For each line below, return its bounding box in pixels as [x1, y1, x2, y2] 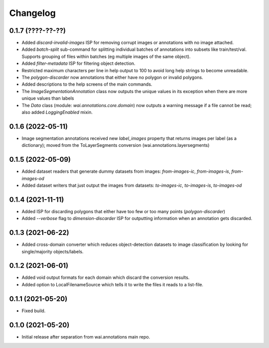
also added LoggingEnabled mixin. [21, 109, 93, 115]
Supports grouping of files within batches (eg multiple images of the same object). [21, 53, 191, 59]
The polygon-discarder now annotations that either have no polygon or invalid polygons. [21, 75, 204, 81]
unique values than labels [21, 95, 74, 102]
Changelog [9, 7, 56, 18]
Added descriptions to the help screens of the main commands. [21, 81, 152, 87]
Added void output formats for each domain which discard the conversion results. [21, 274, 190, 281]
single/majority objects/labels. [21, 248, 84, 254]
